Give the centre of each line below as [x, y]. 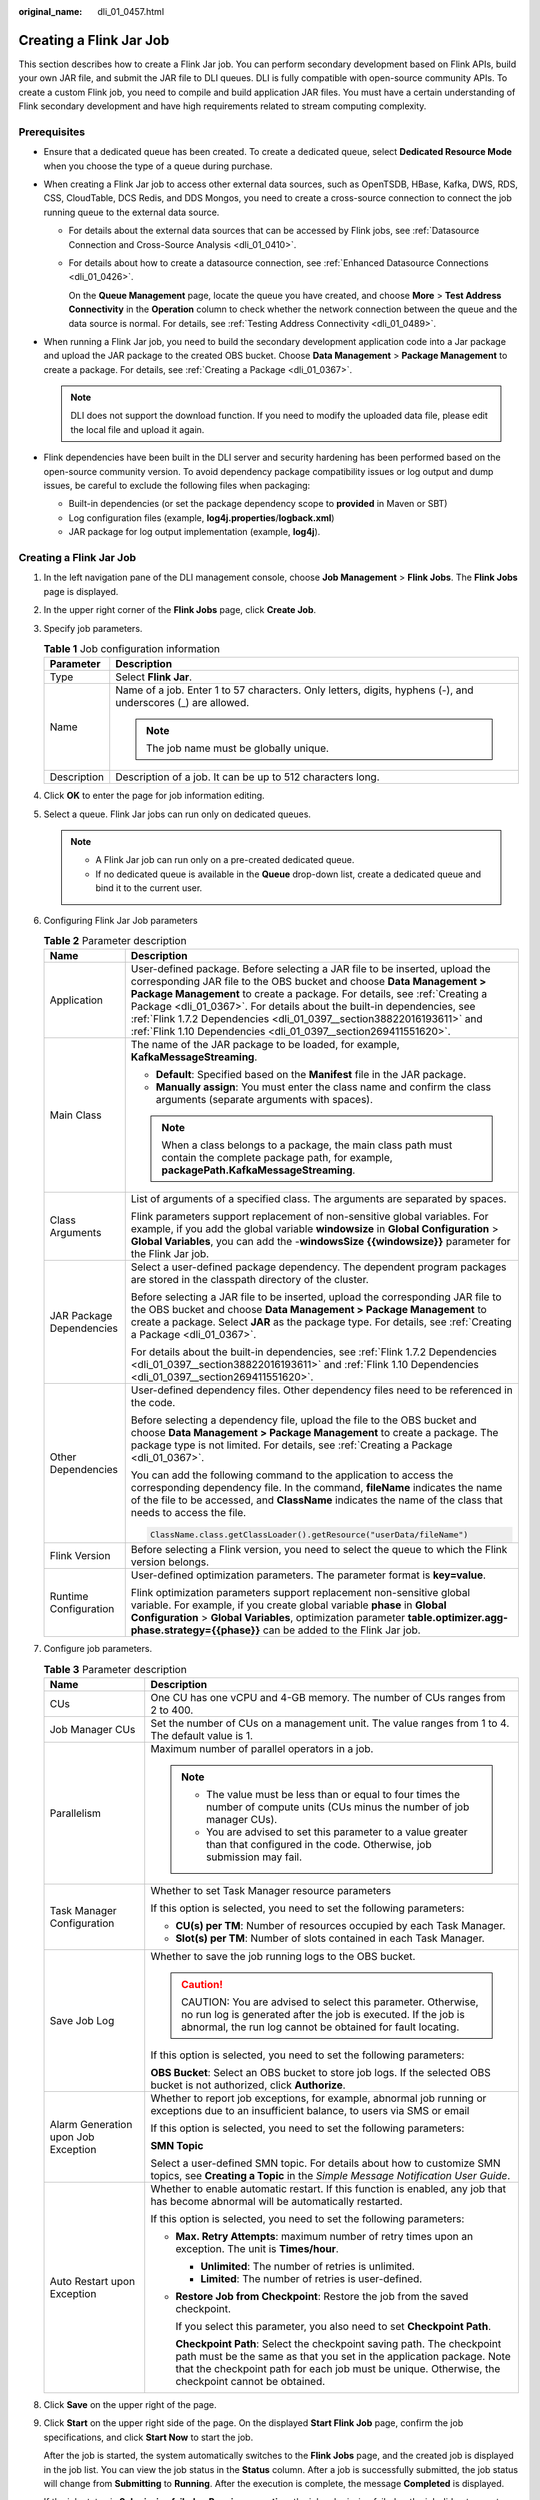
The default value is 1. [202, 1735]
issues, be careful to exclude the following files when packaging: [177, 486]
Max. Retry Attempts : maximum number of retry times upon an [324, 2236]
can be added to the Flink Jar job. [341, 1630]
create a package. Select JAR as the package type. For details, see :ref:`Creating [321, 1322]
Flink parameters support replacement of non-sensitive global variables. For [309, 1217]
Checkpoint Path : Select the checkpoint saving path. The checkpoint [338, 2343]
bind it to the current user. [149, 888]
